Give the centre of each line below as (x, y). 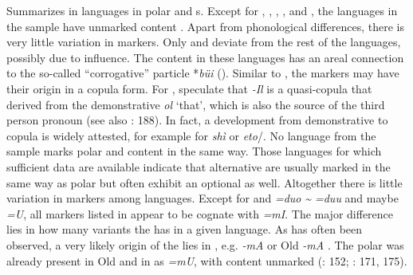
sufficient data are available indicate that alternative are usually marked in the (199, 166)
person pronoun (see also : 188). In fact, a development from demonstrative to (197, 120)
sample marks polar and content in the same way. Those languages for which (194, 151)
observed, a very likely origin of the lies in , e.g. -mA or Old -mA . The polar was (205, 244)
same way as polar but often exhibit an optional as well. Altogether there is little (205, 182)
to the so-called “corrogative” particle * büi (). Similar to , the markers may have (203, 73)
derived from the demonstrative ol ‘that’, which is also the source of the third (196, 104)
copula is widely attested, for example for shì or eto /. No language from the (191, 135)
